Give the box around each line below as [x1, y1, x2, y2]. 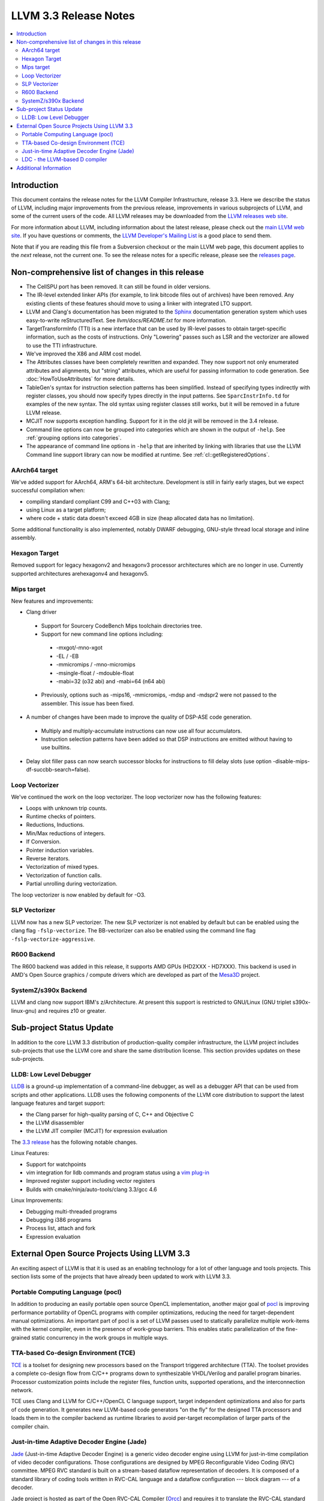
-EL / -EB [56, 652, 79, 660]
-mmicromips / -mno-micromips [56, 661, 136, 668]
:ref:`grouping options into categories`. [26, 434, 122, 441]
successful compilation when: [11, 487, 85, 494]
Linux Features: [11, 1150, 49, 1157]
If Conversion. [26, 838, 61, 845]
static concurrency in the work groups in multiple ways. [31, 1333, 169, 1341]
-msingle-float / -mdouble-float [56, 669, 134, 677]
